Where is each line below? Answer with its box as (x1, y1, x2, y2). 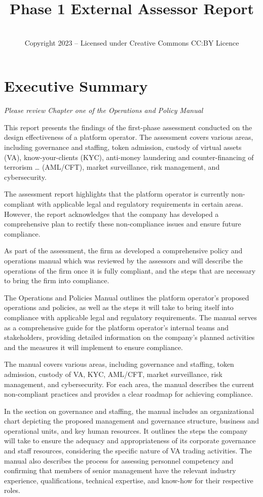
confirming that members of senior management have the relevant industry (4, 465, 236, 476)
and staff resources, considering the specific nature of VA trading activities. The (4, 445, 252, 456)
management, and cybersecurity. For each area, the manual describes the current (4, 378, 254, 389)
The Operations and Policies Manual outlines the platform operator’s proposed (4, 292, 249, 302)
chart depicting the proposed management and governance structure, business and (4, 415, 259, 426)
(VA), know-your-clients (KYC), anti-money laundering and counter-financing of (4, 151, 254, 162)
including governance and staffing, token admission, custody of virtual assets (4, 142, 242, 152)
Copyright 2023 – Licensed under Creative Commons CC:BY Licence (24, 37, 239, 48)
